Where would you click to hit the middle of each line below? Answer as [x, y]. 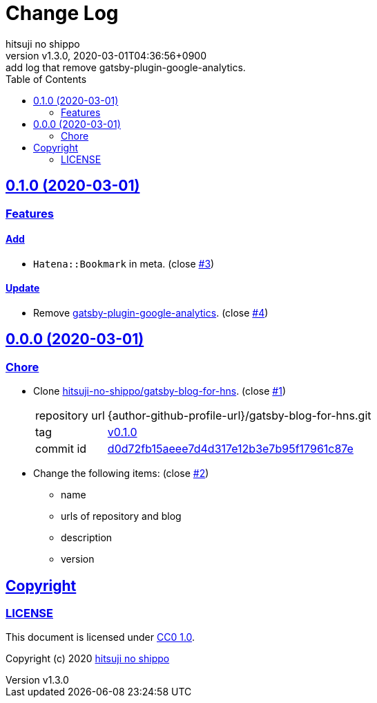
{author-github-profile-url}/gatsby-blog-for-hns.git [239, 416]
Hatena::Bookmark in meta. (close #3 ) [124, 263]
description [87, 538]
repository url [70, 416]
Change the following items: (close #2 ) [121, 474]
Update [23, 288]
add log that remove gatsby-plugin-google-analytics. [126, 67]
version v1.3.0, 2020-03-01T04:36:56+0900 [106, 55]
